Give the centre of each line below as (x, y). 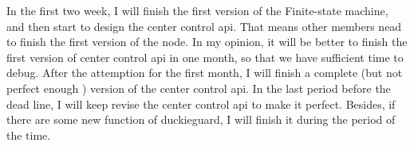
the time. (29, 134)
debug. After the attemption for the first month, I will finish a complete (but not (205, 73)
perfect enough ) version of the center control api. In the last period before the (199, 88)
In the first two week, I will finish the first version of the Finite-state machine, (197, 10)
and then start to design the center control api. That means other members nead (204, 26)
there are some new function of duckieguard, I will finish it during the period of (201, 119)
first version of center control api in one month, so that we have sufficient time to (205, 57)
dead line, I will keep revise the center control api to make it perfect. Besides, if (201, 104)
